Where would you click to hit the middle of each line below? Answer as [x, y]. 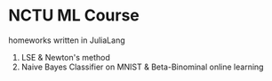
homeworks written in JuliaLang [67, 40]
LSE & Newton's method [65, 57]
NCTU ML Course [74, 16]
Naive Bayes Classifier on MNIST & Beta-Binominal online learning [142, 67]
